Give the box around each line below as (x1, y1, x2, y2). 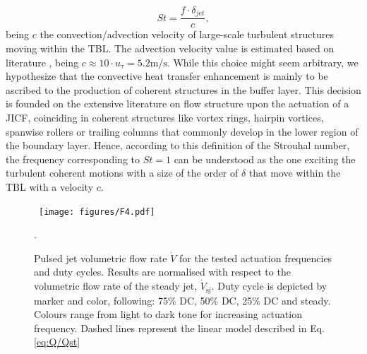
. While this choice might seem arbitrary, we (167, 54, 359, 69)
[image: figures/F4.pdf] (39, 206, 155, 217)
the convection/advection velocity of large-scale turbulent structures (40, 27, 334, 42)
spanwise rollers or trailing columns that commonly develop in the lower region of (6, 124, 359, 138)
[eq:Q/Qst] (34, 334, 80, 349)
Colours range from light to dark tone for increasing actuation (34, 307, 302, 321)
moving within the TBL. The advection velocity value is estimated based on (6, 41, 335, 56)
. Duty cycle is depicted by (211, 278, 327, 293)
